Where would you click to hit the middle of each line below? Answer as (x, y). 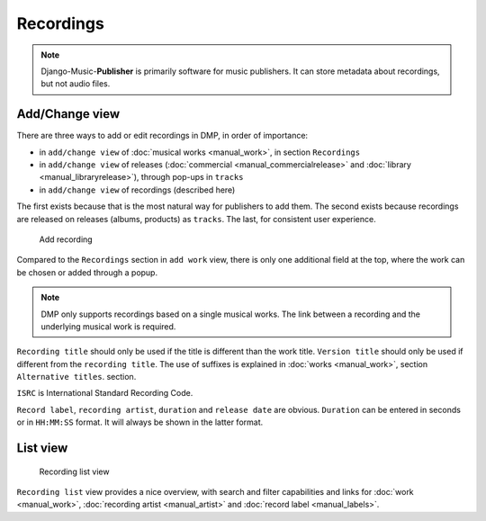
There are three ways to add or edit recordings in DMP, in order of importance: (162, 136)
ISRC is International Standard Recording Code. (105, 393)
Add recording (66, 239)
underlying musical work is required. (108, 326)
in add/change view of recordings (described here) (137, 190)
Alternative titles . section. (76, 377)
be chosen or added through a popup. (87, 272)
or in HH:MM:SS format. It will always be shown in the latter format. (140, 422)
